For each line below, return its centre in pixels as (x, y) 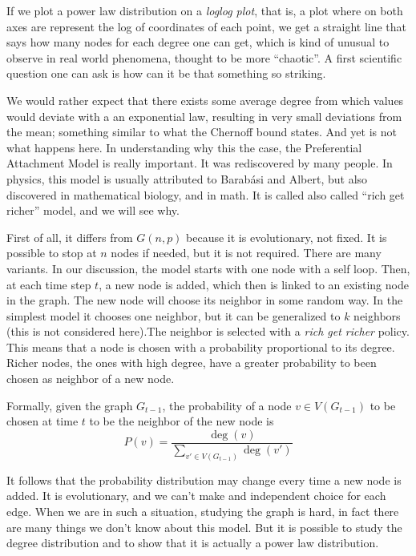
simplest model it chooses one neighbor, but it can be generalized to (174, 315)
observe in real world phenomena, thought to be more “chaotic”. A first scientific (204, 57)
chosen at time (42, 421)
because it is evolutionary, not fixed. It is (287, 237)
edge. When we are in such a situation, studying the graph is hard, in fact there (203, 511)
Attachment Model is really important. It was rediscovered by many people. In (200, 163)
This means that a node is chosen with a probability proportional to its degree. (201, 346)
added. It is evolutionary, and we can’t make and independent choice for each (196, 496)
